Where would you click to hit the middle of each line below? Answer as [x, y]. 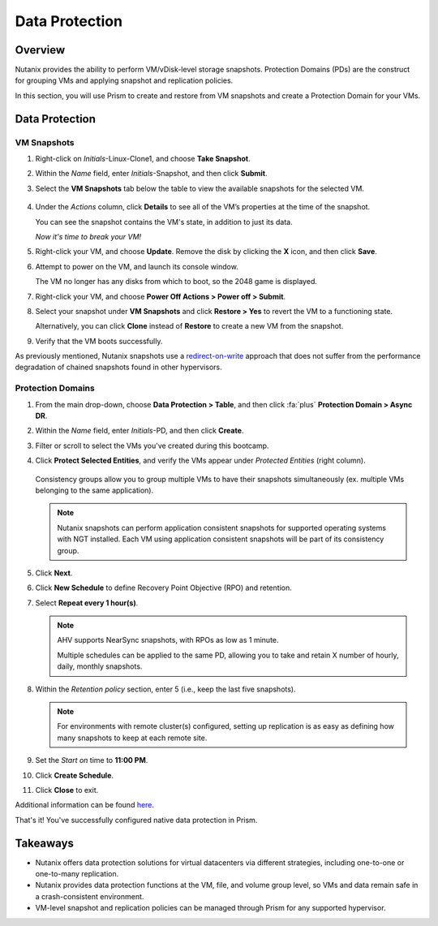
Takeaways [45, 843]
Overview [40, 50]
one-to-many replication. [77, 874]
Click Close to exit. [67, 790]
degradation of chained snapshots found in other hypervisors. [118, 367]
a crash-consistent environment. [90, 896]
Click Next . [54, 573]
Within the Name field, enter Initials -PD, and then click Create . [140, 431]
